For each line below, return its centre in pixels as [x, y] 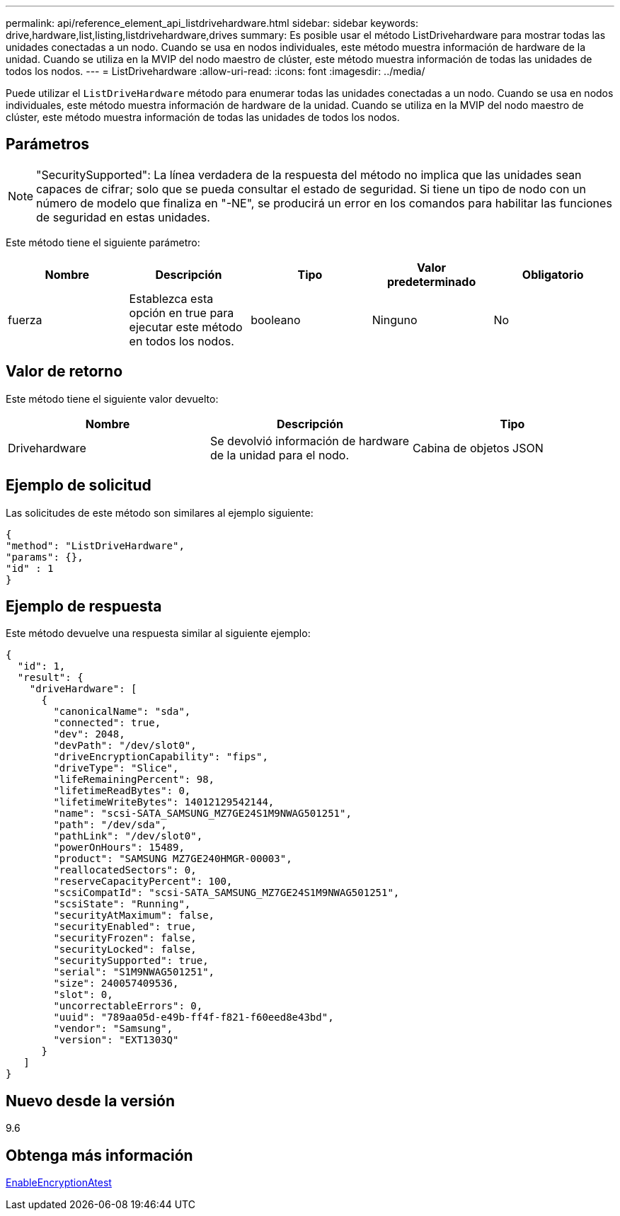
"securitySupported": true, [131, 961]
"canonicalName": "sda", [122, 712]
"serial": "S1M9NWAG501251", [134, 972]
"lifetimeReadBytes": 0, [122, 791]
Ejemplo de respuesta [84, 606]
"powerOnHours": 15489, [119, 848]
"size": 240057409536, [116, 983]
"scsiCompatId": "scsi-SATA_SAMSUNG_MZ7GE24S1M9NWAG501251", [226, 893]
